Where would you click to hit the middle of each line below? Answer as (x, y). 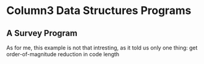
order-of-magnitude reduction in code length (63, 54)
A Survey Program (42, 33)
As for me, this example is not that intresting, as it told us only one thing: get (102, 48)
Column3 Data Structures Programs (99, 11)
